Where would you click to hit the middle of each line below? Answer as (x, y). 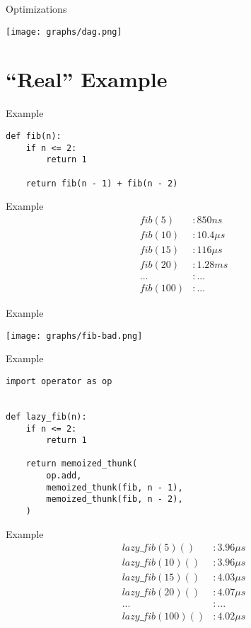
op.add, (64, 476)
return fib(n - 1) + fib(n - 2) (102, 183)
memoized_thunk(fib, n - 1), (115, 487)
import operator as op (59, 381)
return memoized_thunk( (82, 464)
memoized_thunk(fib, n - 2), (115, 499)
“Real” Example (87, 79)
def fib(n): (34, 136)
